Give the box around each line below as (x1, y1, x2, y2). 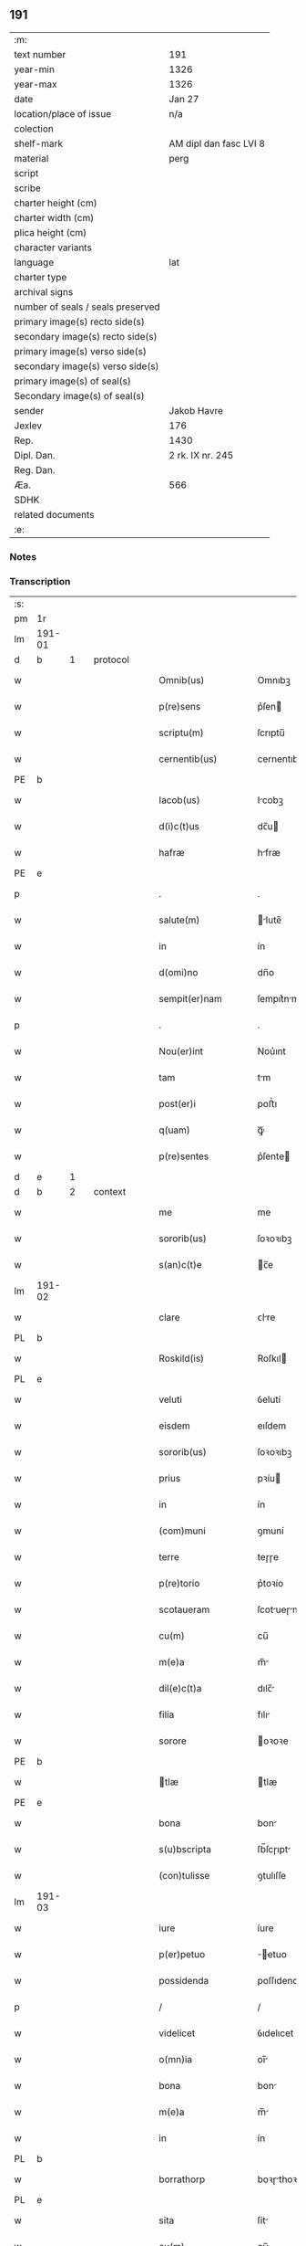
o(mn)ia (158, 2053, 193, 2066)
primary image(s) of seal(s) (14, 374, 132, 387)
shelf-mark (14, 137, 64, 150)
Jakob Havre (168, 404, 223, 417)
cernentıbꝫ (257, 753, 303, 765)
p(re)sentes (158, 1150, 209, 1163)
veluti (158, 1393, 182, 1406)
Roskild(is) (158, 1352, 205, 1365)
